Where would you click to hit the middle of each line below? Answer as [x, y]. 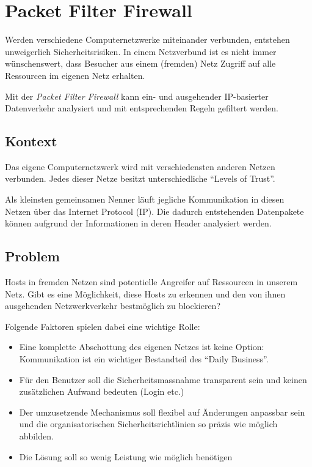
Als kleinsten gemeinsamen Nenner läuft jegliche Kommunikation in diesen [145, 199]
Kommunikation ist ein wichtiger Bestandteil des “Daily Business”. [144, 359]
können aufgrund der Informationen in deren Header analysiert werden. [138, 223]
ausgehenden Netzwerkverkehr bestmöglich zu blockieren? [113, 306]
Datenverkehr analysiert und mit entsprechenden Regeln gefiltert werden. [142, 108]
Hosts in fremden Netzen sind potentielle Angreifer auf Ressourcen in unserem [151, 282]
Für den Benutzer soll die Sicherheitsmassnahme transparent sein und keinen [163, 379]
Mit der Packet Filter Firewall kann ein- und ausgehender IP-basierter [137, 96]
